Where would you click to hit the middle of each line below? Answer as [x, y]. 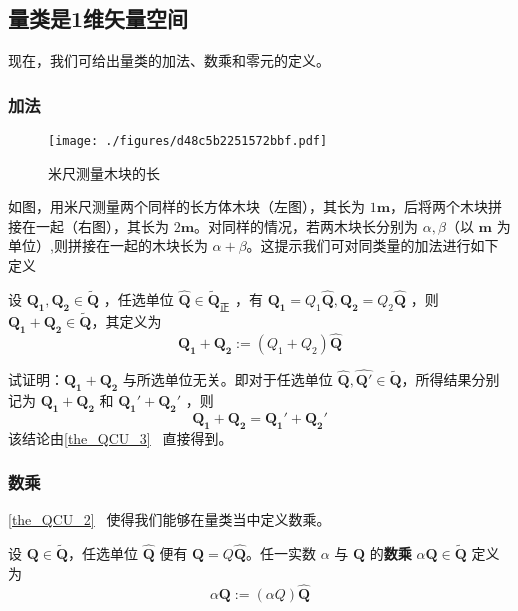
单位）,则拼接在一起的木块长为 [108, 245]
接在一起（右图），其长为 [88, 225]
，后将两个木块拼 [446, 206]
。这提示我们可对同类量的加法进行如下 [372, 245]
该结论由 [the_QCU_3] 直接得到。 [120, 437]
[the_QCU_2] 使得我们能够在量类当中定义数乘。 [169, 519]
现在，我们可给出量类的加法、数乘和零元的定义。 [169, 60]
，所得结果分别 [450, 379]
